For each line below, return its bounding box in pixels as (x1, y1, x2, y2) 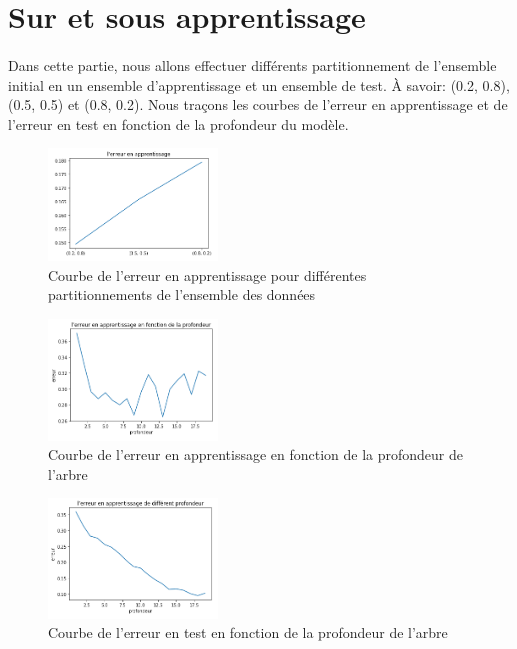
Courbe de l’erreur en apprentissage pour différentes (48, 264, 367, 285)
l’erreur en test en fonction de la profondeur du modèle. (8, 113, 349, 134)
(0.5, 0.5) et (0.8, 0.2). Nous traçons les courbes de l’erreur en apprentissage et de (8, 94, 508, 115)
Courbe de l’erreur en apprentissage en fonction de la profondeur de (48, 444, 464, 465)
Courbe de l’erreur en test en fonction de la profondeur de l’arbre (48, 622, 448, 643)
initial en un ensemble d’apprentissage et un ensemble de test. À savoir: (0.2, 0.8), (8, 74, 510, 95)
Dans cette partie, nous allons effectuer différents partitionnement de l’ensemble (8, 54, 497, 75)
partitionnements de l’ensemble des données (48, 284, 316, 305)
